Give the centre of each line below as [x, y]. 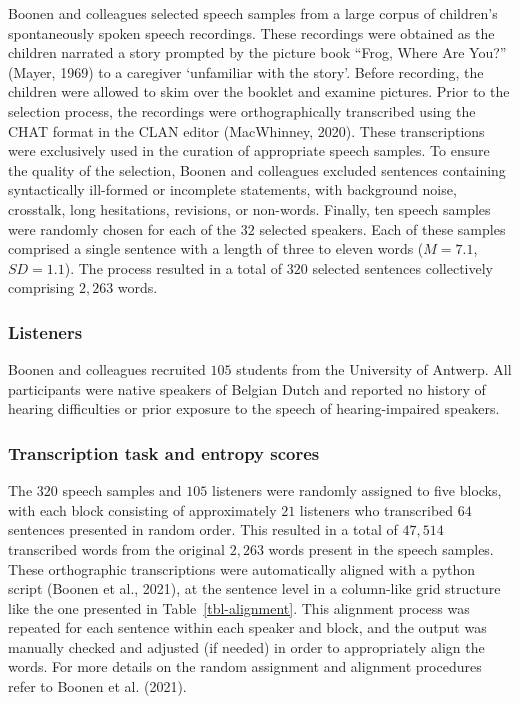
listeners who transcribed [376, 509]
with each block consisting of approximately [142, 509]
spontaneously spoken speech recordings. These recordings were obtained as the [251, 32]
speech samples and [122, 490]
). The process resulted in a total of [173, 267]
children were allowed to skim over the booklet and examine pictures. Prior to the [259, 91]
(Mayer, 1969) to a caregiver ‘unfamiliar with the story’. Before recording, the [246, 71]
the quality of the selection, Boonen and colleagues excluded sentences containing [257, 169]
